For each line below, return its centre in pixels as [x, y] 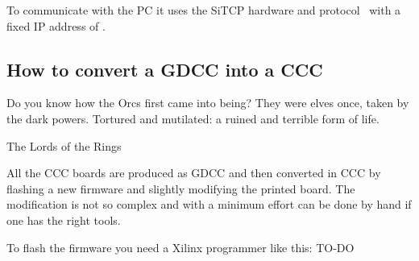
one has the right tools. [64, 220]
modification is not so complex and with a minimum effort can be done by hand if [209, 204]
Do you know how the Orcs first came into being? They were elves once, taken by [208, 103]
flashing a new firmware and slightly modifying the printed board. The [181, 188]
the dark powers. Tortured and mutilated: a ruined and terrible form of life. [193, 118]
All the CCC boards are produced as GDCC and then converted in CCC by [194, 173]
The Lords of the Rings [64, 145]
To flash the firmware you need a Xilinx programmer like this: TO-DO [180, 247]
